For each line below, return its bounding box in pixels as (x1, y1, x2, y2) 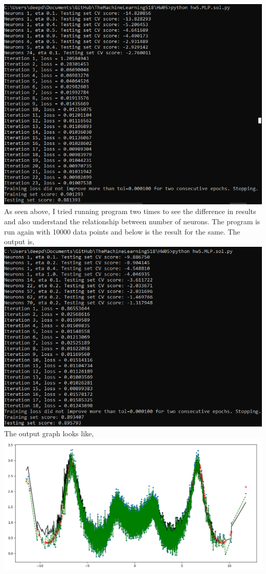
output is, (4, 236, 35, 247)
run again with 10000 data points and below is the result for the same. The (4, 226, 240, 237)
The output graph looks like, (4, 428, 94, 439)
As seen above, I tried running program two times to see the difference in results (4, 206, 256, 217)
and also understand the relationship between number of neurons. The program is (4, 216, 260, 226)
